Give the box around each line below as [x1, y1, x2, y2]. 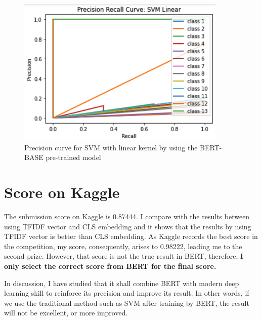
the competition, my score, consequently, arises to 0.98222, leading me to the [4, 240, 242, 251]
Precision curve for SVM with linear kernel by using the [24, 142, 198, 152]
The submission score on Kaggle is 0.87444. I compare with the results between [4, 211, 250, 221]
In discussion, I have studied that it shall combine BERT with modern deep [4, 277, 239, 288]
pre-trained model [46, 152, 101, 163]
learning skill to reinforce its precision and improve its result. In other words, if [4, 288, 249, 298]
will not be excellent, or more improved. [4, 307, 128, 318]
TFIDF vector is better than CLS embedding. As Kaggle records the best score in [4, 231, 258, 242]
